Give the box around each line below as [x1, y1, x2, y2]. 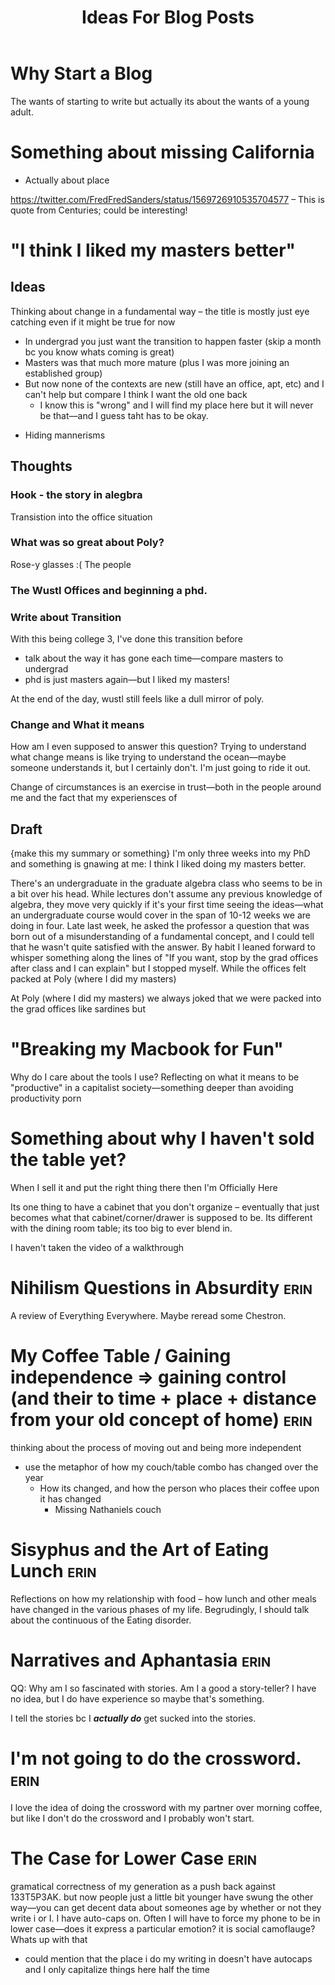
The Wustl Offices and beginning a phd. [10, 583, 208, 597]
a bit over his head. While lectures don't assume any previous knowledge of [10, 888, 323, 900]
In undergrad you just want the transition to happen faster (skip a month [24, 335, 322, 347]
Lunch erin [10, 1560, 97, 1583]
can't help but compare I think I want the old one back [24, 388, 248, 400]
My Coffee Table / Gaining [10, 1345, 232, 1368]
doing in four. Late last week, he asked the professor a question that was [10, 920, 310, 932]
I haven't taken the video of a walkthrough [10, 1242, 185, 1254]
